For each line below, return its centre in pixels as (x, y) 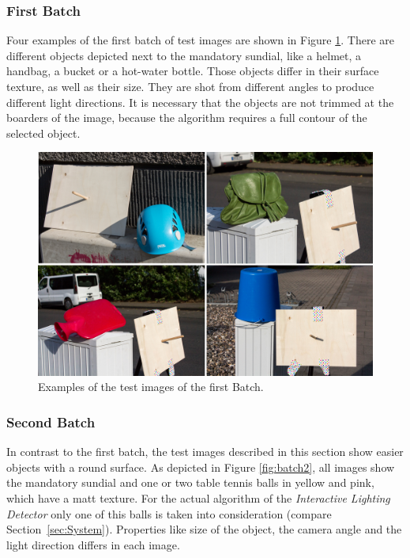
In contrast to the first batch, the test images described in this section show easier (205, 452)
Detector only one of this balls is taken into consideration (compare (169, 513)
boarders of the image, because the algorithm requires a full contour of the (187, 118)
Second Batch (51, 421)
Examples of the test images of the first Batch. (151, 387)
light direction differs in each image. (93, 544)
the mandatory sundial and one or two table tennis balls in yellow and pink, (190, 482)
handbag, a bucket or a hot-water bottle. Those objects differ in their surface (193, 71)
